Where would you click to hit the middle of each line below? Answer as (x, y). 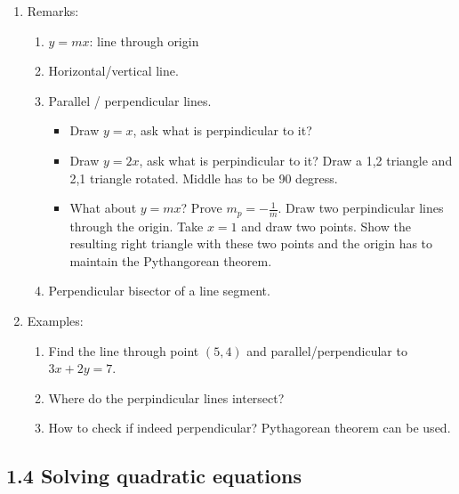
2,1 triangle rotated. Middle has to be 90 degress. (204, 178)
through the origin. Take (137, 226)
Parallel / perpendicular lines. (130, 100)
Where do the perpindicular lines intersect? (166, 397)
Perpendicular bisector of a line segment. (159, 291)
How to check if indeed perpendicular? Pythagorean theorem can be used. (250, 428)
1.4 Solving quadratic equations (154, 476)
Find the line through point (124, 350)
